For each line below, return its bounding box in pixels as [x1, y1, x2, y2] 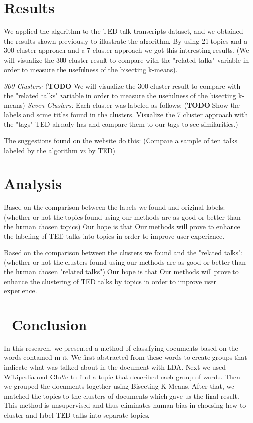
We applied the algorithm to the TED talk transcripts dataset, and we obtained [4, 26, 243, 36]
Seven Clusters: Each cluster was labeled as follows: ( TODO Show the [27, 100, 240, 110]
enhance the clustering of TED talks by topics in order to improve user [4, 276, 216, 286]
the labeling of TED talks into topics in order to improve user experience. [4, 231, 225, 241]
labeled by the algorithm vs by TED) [4, 145, 116, 155]
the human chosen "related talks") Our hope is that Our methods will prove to [4, 266, 239, 276]
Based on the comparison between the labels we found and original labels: [4, 202, 225, 212]
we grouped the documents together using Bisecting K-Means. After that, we [4, 381, 234, 391]
